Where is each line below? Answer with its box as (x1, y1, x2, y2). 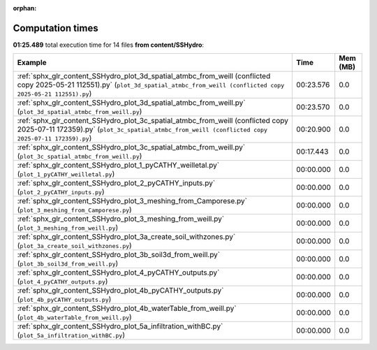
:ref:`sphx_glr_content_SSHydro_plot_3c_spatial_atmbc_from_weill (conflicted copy (17, 116, 289, 126)
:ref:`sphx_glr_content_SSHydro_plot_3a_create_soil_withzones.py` (17, 232, 236, 242)
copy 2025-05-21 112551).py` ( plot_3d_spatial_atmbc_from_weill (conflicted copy (17, 80, 285, 90)
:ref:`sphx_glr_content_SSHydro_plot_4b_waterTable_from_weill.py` (17, 304, 237, 314)
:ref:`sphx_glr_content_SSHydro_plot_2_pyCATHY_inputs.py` (17, 178, 216, 188)
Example (17, 58, 47, 68)
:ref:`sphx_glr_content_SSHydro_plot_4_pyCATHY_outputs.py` (17, 268, 220, 277)
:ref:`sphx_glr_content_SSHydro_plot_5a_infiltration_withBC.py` (17, 321, 223, 331)
